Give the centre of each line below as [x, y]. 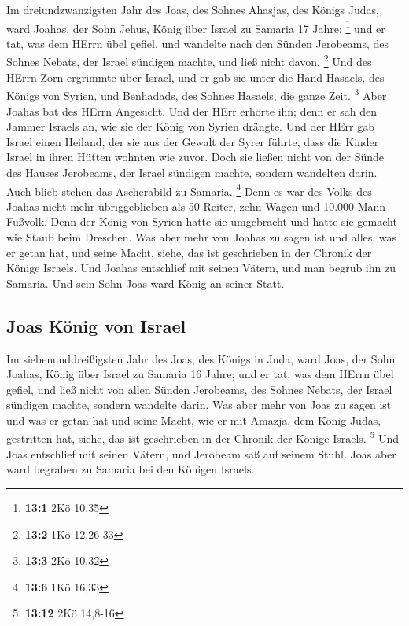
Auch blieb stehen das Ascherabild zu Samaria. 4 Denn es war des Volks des [189, 190]
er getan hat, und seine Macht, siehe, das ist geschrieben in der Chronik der [189, 252]
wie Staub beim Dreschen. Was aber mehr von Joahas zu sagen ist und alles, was [202, 236]
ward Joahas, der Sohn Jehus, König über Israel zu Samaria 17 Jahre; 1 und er [196, 27]
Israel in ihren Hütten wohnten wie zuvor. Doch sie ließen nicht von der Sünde [195, 157]
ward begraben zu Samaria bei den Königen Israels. [131, 469]
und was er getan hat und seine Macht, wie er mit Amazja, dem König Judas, [194, 420]
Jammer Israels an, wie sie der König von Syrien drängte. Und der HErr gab [190, 126]
